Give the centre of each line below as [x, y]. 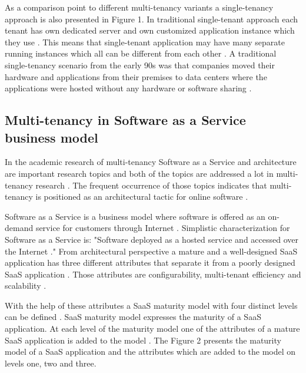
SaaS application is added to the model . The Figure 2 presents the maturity [143, 340]
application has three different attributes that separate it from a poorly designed [150, 263]
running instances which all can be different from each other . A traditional [141, 53]
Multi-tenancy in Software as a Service [125, 120]
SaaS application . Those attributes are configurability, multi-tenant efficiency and [153, 274]
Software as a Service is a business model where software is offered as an [135, 216]
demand [19, 228]
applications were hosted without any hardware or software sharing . [128, 88]
